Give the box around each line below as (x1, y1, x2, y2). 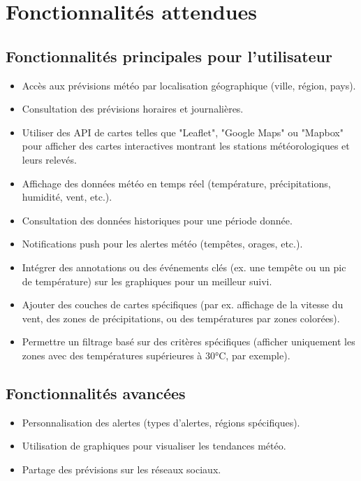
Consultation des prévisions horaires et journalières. (22, 101, 244, 116)
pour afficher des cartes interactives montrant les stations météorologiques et (22, 138, 350, 153)
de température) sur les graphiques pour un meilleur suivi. (22, 273, 272, 288)
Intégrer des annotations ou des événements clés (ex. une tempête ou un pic (22, 259, 346, 274)
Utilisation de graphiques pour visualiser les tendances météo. (22, 438, 286, 453)
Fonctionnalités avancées (6, 382, 186, 403)
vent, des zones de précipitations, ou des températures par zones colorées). (22, 310, 340, 325)
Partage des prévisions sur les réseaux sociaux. (22, 461, 221, 476)
